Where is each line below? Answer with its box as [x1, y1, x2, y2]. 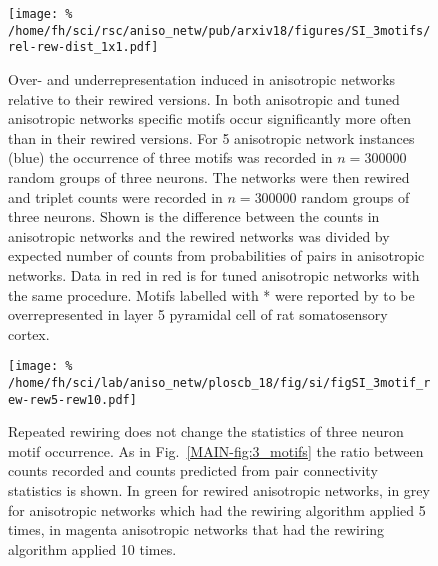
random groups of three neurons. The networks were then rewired [8, 166, 410, 187]
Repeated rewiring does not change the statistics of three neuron [8, 421, 404, 442]
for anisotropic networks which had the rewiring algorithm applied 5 [8, 499, 426, 520]
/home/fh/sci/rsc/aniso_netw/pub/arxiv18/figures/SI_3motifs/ [8, 23, 431, 38]
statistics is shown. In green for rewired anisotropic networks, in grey [8, 480, 430, 501]
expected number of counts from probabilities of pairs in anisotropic [8, 245, 425, 266]
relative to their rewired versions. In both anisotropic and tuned [8, 88, 400, 109]
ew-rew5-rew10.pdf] [8, 392, 137, 407]
